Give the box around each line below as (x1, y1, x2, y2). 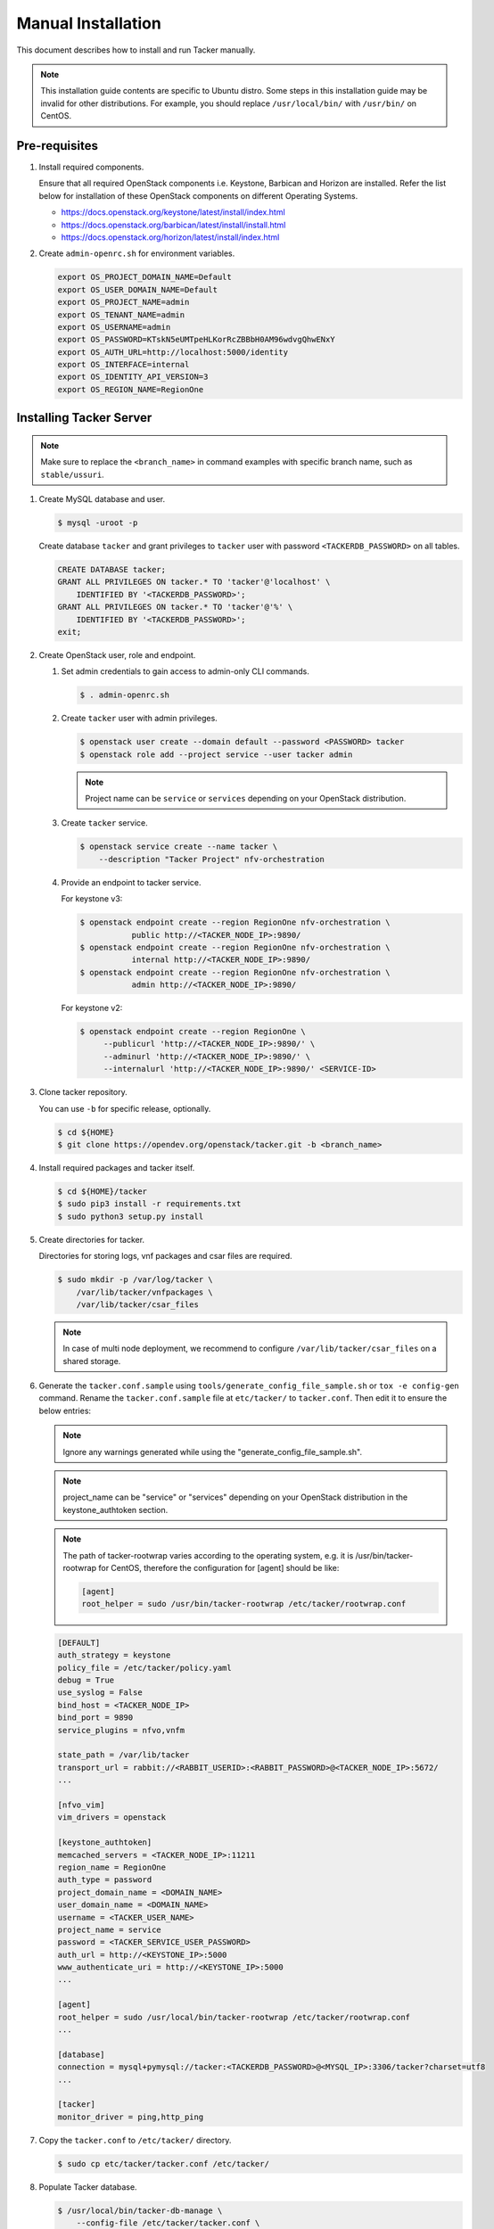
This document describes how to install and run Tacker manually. (16, 45, 256, 55)
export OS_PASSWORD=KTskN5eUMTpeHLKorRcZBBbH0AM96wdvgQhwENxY (57, 334, 335, 345)
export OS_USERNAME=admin (57, 322, 171, 332)
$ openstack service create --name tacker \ (79, 842, 278, 851)
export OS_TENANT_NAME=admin (57, 309, 185, 320)
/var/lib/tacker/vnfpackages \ (76, 1287, 213, 1297)
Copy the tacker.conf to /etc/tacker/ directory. (38, 2134, 232, 2145)
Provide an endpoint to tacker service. (61, 876, 202, 887)
